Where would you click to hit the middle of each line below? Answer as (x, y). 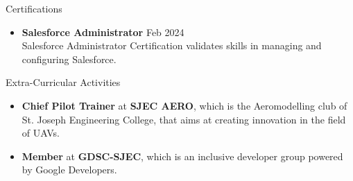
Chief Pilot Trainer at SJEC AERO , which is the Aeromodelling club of (184, 105)
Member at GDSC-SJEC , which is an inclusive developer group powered (182, 156)
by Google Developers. (69, 170)
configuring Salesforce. (69, 59)
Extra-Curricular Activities (63, 82)
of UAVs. (41, 133)
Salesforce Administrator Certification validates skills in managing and (172, 45)
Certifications (34, 8)
